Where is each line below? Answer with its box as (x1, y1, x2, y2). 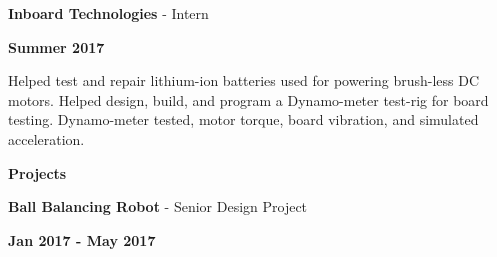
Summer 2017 (8, 36, 105, 57)
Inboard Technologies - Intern (8, 3, 209, 23)
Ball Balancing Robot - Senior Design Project (8, 196, 308, 217)
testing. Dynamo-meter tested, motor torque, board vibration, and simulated (8, 109, 479, 130)
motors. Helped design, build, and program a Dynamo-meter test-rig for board (8, 89, 489, 110)
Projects (8, 162, 67, 183)
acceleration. (8, 128, 85, 149)
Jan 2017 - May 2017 (8, 229, 156, 250)
